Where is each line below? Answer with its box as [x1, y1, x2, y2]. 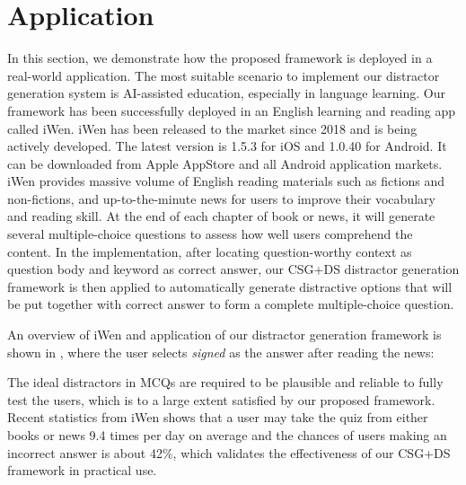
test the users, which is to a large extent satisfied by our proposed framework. [7, 390, 435, 409]
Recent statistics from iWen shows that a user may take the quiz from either [7, 408, 428, 427]
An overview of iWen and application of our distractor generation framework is [7, 325, 442, 344]
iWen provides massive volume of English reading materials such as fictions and [7, 172, 445, 190]
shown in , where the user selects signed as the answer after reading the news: [7, 342, 435, 361]
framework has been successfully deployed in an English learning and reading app [7, 101, 455, 119]
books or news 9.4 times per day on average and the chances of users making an [7, 426, 447, 444]
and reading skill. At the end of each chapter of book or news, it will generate [7, 207, 435, 225]
